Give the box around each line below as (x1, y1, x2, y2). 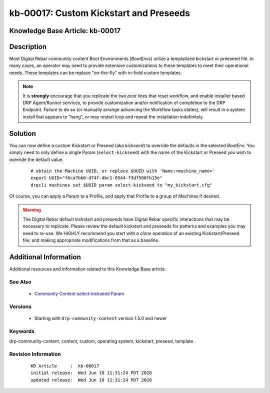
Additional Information (9, 252, 81, 261)
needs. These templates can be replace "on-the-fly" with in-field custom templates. (9, 69, 182, 75)
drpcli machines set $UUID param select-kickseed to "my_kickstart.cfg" (30, 182, 212, 187)
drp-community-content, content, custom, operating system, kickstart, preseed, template (9, 338, 193, 344)
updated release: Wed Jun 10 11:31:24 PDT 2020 (30, 377, 152, 382)
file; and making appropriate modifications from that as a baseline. (22, 237, 159, 243)
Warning (22, 207, 41, 213)
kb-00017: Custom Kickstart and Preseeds (9, 7, 190, 18)
